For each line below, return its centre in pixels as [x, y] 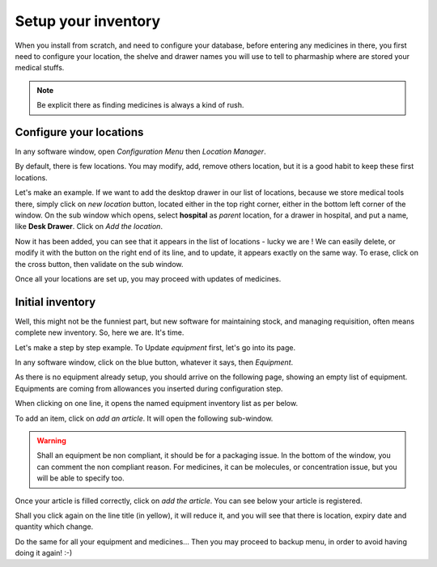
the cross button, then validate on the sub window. [99, 264]
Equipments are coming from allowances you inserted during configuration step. [149, 388]
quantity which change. [54, 527]
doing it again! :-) [44, 553]
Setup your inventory [88, 21]
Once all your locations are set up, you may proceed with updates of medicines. [148, 278]
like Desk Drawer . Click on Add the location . [89, 226]
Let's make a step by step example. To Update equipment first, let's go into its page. [155, 347]
